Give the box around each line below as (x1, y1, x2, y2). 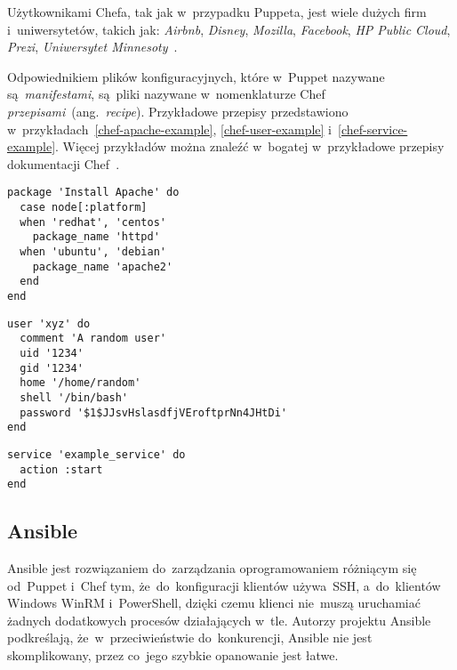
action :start (20, 463, 103, 476)
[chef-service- (338, 119, 408, 138)
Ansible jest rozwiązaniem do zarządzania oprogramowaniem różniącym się (7, 559, 417, 577)
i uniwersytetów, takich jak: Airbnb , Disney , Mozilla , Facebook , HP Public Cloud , (7, 20, 451, 38)
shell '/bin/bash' (20, 391, 129, 404)
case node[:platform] (20, 201, 148, 214)
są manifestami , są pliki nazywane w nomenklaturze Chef (7, 85, 325, 103)
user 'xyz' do (7, 317, 91, 330)
